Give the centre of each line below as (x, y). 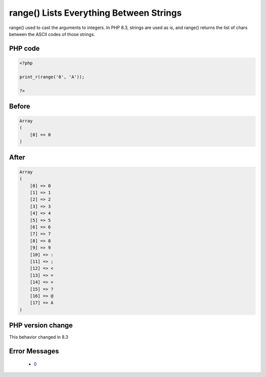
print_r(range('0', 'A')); (52, 77)
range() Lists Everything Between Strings (95, 13)
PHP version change (41, 326)
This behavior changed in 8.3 (39, 337)
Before (20, 106)
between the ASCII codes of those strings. (52, 34)
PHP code (24, 48)
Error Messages (34, 351)
